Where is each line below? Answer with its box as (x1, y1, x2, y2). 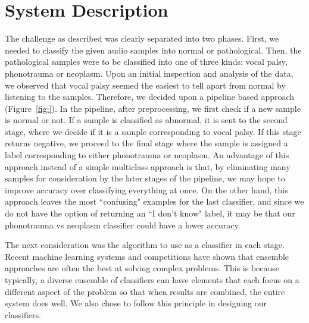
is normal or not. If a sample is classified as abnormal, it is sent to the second (5, 114, 288, 126)
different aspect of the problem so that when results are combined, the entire (5, 285, 285, 297)
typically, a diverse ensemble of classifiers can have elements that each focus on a (5, 274, 299, 286)
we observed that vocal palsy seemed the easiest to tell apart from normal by (5, 79, 286, 91)
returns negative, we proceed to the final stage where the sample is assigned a (5, 137, 288, 149)
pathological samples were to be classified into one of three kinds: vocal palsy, (5, 55, 288, 68)
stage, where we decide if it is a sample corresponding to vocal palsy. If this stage (5, 125, 301, 137)
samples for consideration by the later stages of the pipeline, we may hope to (5, 172, 285, 184)
